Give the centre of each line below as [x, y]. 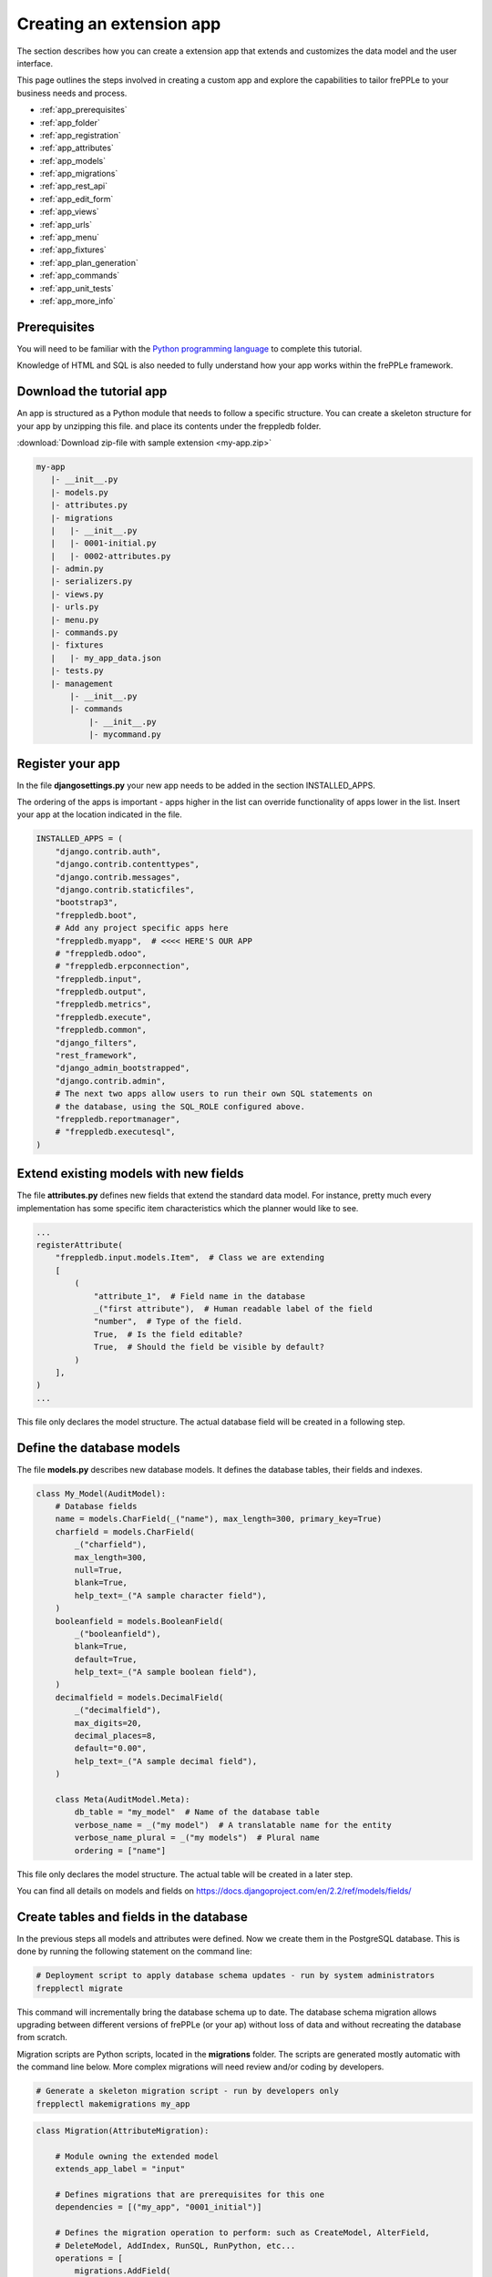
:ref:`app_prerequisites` [83, 110]
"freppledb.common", [101, 1030]
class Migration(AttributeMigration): [123, 2131]
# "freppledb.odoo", [101, 953]
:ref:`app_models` [73, 160]
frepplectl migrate [79, 1988]
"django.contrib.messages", [118, 877]
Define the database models [99, 1448]
